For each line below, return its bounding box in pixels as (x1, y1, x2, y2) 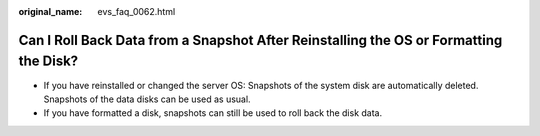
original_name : (18, 6, 83, 17)
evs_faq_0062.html (97, 6, 176, 17)
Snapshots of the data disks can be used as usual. (43, 93, 251, 105)
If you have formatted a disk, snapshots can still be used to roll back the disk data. (43, 107, 383, 119)
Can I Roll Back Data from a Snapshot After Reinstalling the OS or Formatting (18, 31, 503, 49)
